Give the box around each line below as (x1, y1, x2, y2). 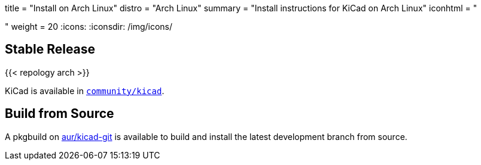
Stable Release (5, 42, 96, 57)
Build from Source (5, 106, 114, 122)
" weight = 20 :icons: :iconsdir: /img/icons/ (5, 21, 173, 32)
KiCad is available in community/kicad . (5, 85, 165, 96)
